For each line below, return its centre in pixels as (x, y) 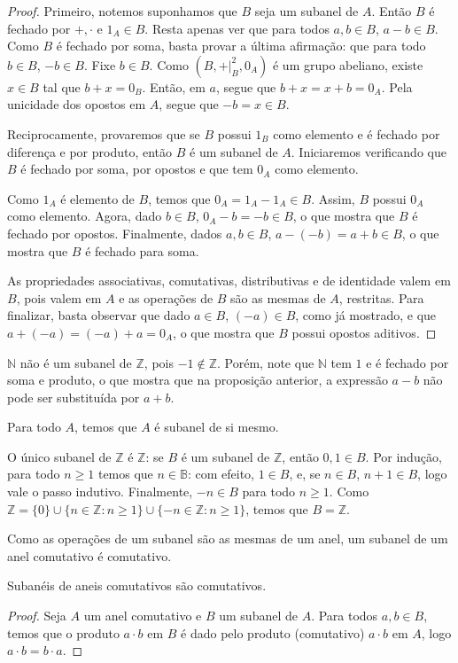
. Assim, (333, 198)
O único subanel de (59, 456)
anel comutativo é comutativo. (89, 555)
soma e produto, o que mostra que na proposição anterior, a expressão (198, 380)
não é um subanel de (76, 362)
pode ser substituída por (74, 397)
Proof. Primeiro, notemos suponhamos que (122, 11)
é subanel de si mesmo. (217, 427)
